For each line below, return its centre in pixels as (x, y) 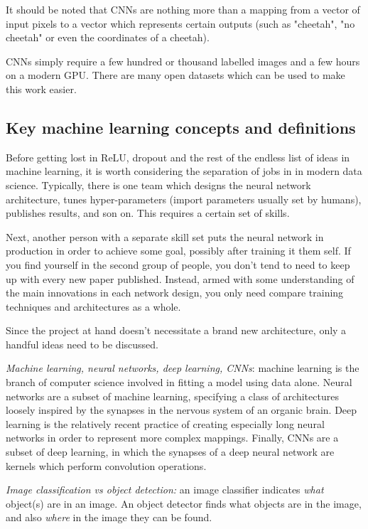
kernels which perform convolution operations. (106, 465)
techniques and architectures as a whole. (93, 306)
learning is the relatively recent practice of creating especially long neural (165, 423)
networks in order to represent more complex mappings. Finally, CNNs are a (172, 438)
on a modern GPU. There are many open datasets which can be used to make (175, 75)
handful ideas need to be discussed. (82, 344)
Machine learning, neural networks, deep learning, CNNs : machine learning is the (183, 368)
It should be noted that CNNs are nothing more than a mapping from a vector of (183, 9)
